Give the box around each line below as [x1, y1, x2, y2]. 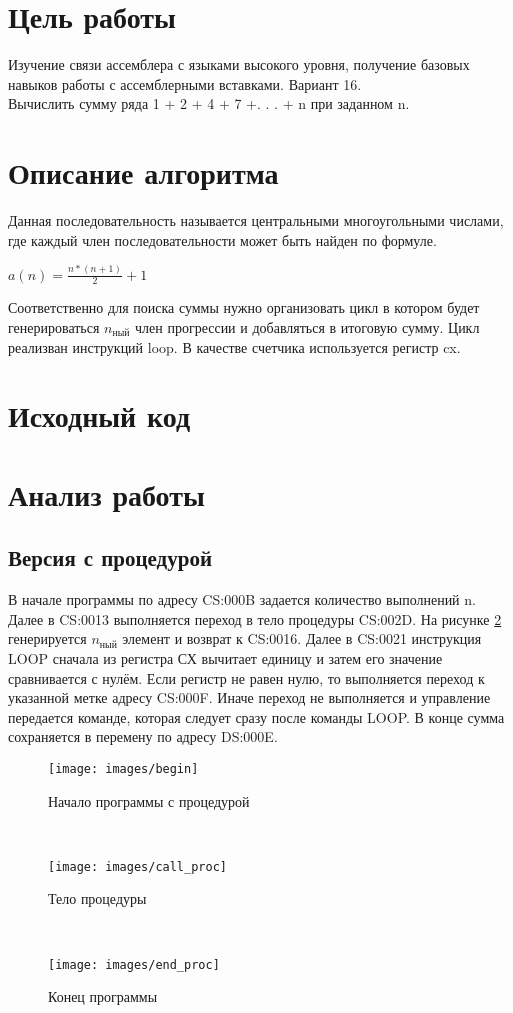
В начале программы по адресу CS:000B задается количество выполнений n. [8, 589, 476, 610]
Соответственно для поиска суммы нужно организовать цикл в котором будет [8, 297, 480, 318]
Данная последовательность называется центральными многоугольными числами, [8, 210, 504, 231]
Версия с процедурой [8, 542, 213, 573]
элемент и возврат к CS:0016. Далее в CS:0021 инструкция [122, 628, 482, 649]
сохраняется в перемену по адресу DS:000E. [8, 726, 278, 747]
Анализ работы [8, 473, 205, 514]
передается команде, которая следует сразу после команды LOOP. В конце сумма [8, 706, 505, 727]
